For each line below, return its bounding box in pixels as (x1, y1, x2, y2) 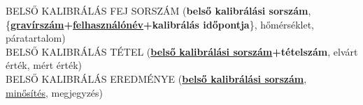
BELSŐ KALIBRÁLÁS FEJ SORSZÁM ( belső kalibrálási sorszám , (6, 3, 311, 17)
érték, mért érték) (6, 58, 82, 72)
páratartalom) (6, 31, 66, 45)
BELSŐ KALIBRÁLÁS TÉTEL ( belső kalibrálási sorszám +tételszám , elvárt (6, 44, 358, 58)
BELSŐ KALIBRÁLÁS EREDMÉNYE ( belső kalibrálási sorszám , (6, 71, 307, 86)
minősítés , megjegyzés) (6, 85, 104, 99)
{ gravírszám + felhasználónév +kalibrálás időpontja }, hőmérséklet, (6, 17, 314, 31)
